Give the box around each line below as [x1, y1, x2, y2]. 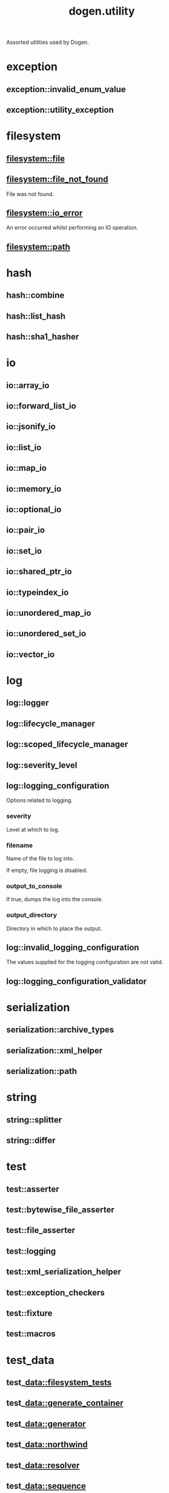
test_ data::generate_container [6, 1398, 124, 1408]
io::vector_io [6, 649, 55, 659]
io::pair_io [6, 525, 45, 535]
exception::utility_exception [6, 105, 114, 115]
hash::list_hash [6, 311, 65, 321]
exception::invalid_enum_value [6, 84, 126, 94]
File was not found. [6, 190, 55, 197]
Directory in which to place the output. [6, 924, 102, 932]
